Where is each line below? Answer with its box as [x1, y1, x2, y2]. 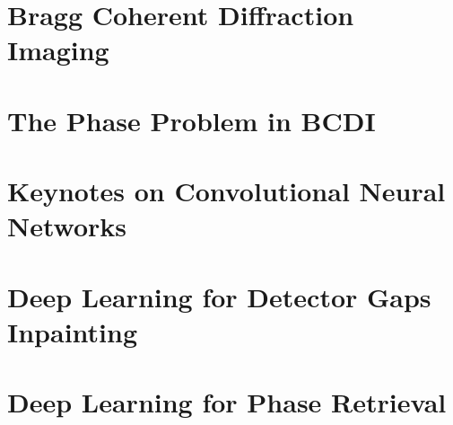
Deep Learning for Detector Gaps [7, 278, 431, 314]
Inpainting [7, 313, 138, 350]
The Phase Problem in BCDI [7, 102, 376, 138]
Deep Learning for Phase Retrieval [7, 384, 447, 421]
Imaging [7, 31, 109, 68]
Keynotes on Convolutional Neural [7, 173, 446, 209]
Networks [7, 208, 127, 244]
